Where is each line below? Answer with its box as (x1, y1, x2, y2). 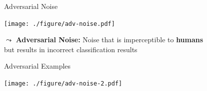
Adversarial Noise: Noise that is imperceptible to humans (15, 34, 203, 45)
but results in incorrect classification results (4, 44, 137, 54)
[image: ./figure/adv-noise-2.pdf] (4, 80, 122, 88)
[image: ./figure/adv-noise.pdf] (4, 20, 115, 27)
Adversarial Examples (4, 61, 71, 71)
